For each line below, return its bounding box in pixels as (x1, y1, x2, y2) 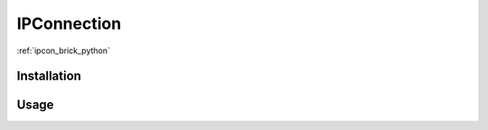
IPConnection (16, 14, 122, 33)
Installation (16, 69, 81, 84)
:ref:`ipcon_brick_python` (16, 45, 110, 56)
